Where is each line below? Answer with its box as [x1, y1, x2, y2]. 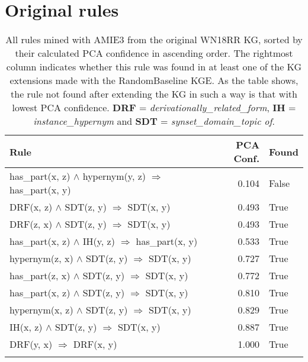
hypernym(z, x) [9, 251, 73, 266]
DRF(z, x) [9, 217, 53, 231]
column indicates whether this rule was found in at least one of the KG [6, 60, 302, 74]
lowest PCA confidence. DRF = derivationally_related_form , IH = [12, 101, 296, 115]
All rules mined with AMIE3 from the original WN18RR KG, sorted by [5, 33, 303, 47]
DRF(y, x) [9, 337, 53, 351]
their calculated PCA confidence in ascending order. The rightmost [15, 46, 293, 60]
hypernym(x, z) [9, 303, 73, 317]
